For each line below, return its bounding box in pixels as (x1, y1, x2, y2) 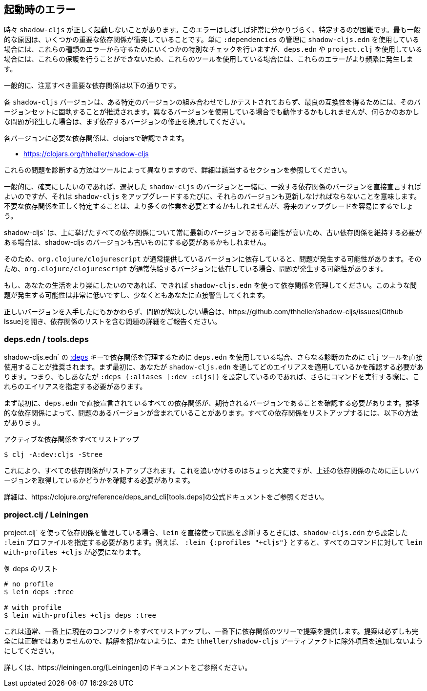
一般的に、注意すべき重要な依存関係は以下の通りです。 (4, 81, 181, 90)
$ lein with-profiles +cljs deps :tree (4, 611, 156, 619)
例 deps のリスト (4, 564, 58, 573)
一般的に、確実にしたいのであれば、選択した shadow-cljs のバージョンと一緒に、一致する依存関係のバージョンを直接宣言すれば (4, 182, 422, 191)
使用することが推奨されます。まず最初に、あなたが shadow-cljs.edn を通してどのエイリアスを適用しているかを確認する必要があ (4, 363, 424, 371)
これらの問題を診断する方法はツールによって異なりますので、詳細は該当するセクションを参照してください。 (4, 166, 351, 174)
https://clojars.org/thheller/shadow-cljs (23, 150, 149, 158)
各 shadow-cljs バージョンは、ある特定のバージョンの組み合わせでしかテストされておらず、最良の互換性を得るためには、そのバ (4, 98, 421, 107)
